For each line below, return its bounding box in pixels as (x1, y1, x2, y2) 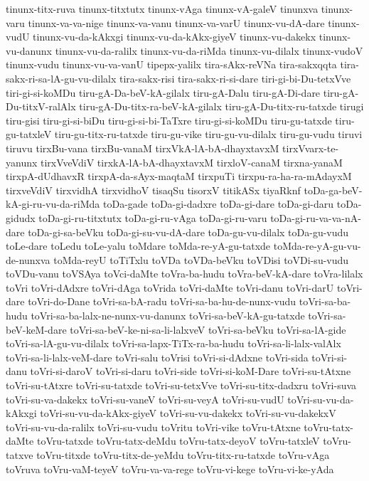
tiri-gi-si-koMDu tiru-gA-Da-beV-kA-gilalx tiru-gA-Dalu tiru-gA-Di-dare (6, 85, 321, 100)
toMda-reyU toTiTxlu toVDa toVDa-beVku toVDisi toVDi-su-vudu (53, 252, 349, 267)
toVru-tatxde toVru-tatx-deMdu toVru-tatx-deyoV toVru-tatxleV (36, 433, 320, 448)
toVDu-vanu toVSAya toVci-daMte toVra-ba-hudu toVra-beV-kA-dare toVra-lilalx (6, 266, 363, 281)
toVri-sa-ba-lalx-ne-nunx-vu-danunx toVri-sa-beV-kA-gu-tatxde (31, 308, 305, 323)
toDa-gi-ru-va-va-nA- (270, 210, 361, 225)
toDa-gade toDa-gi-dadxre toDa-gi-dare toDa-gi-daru (102, 196, 334, 211)
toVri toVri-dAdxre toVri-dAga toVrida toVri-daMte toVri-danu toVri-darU (6, 280, 334, 295)
